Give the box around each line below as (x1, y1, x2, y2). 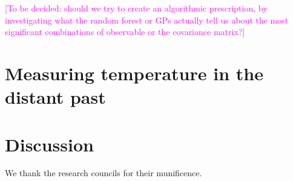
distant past (5, 84, 106, 109)
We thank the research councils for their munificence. (5, 167, 202, 179)
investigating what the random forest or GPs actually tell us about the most (5, 13, 289, 26)
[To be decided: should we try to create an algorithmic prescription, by (5, 2, 268, 14)
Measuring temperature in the (5, 60, 263, 85)
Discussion (5, 132, 94, 156)
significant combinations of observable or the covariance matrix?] (5, 25, 245, 38)
